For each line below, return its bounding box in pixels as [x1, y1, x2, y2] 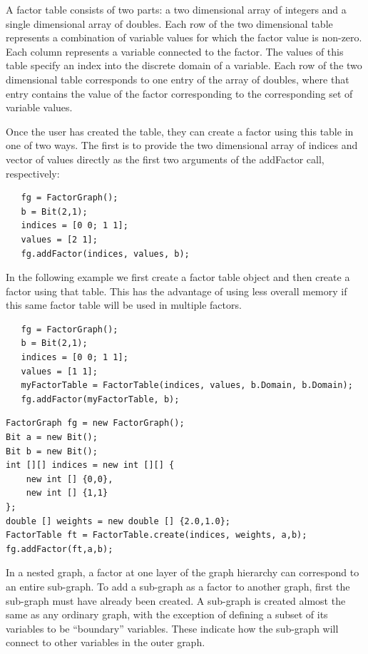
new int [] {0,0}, [26, 474, 113, 484]
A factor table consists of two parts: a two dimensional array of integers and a [6, 2, 347, 16]
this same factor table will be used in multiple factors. [6, 297, 242, 312]
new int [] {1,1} [26, 488, 108, 499]
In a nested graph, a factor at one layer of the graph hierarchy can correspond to [6, 565, 359, 580]
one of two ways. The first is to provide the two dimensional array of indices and [6, 138, 358, 153]
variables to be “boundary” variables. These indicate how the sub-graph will [6, 620, 339, 635]
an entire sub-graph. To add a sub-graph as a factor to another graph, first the [6, 578, 350, 593]
